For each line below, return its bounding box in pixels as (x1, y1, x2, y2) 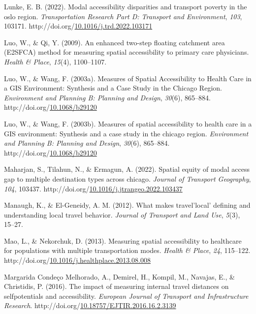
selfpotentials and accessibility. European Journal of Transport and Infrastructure (4, 290, 249, 301)
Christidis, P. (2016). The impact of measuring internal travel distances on (4, 281, 229, 291)
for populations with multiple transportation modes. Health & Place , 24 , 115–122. (4, 245, 251, 255)
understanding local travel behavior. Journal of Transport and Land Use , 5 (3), (4, 209, 240, 220)
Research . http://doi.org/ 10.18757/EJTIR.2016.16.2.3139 (4, 300, 176, 311)
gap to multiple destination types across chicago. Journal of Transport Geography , (4, 173, 251, 184)
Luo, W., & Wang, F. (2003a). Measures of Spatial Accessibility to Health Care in (4, 73, 252, 83)
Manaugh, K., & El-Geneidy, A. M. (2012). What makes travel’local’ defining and (4, 200, 251, 210)
